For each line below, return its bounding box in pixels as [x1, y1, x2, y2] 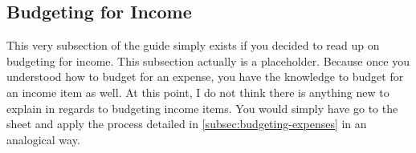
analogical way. [6, 131, 80, 147]
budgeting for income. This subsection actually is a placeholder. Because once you [6, 52, 410, 69]
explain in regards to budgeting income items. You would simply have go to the [6, 99, 398, 116]
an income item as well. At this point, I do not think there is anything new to [6, 83, 389, 100]
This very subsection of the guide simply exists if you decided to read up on [6, 37, 380, 54]
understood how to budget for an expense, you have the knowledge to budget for [6, 68, 404, 85]
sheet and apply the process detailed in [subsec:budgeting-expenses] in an [6, 115, 367, 132]
